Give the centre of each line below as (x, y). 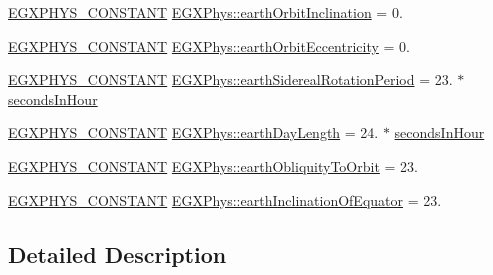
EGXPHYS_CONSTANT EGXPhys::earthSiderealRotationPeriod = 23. (230, 79)
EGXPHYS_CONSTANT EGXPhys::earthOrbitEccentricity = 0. (209, 45)
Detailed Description (117, 253)
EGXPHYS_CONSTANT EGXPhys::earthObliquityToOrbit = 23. (213, 165)
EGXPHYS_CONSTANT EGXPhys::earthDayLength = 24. (193, 132)
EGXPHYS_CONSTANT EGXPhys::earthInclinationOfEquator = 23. (225, 199)
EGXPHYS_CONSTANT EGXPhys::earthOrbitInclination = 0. (205, 12)
